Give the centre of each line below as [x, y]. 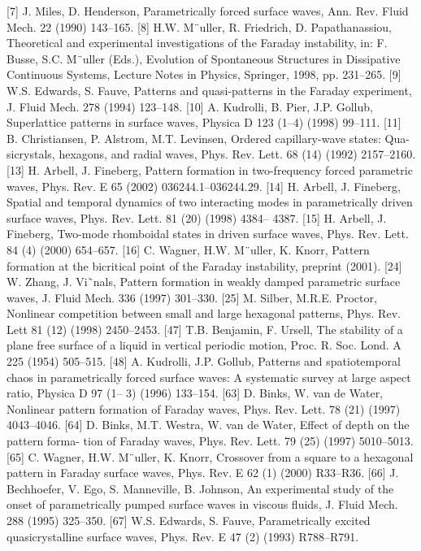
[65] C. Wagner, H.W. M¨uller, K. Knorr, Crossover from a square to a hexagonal [210, 456]
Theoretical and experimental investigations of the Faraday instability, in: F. [197, 43]
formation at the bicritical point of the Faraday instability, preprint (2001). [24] [204, 265]
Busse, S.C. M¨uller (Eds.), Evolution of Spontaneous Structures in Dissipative [204, 58]
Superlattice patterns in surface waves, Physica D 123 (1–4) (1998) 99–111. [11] [204, 122]
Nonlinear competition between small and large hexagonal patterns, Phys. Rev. [204, 313]
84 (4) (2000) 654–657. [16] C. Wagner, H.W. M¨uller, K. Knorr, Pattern [188, 249]
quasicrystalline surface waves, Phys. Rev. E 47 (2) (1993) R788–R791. [183, 536]
